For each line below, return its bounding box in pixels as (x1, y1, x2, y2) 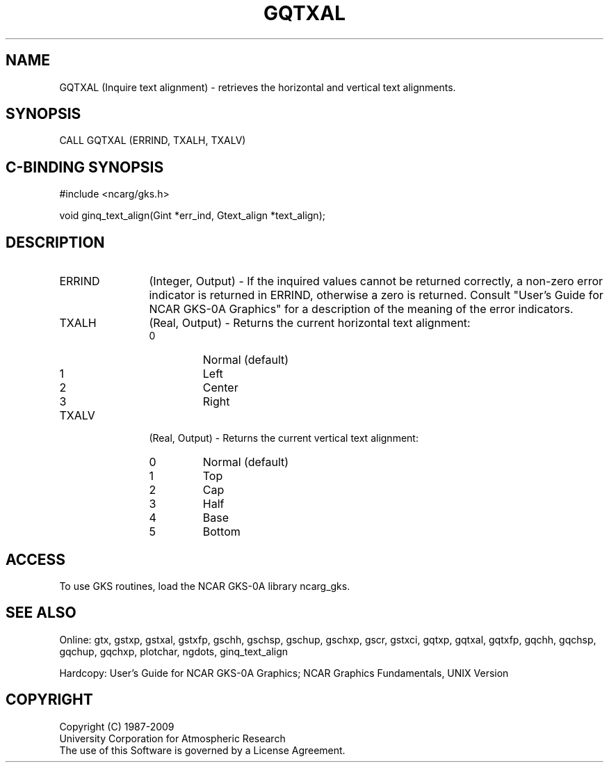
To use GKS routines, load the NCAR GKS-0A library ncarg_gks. (59, 579, 350, 592)
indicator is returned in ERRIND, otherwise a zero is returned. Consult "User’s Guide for (149, 288, 603, 303)
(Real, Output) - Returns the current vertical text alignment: (149, 432, 419, 445)
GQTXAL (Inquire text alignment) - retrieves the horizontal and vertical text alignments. (59, 81, 456, 93)
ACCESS (6, 550, 66, 568)
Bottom (202, 525, 241, 539)
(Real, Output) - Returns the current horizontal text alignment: (149, 316, 471, 330)
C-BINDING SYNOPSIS (6, 158, 164, 176)
